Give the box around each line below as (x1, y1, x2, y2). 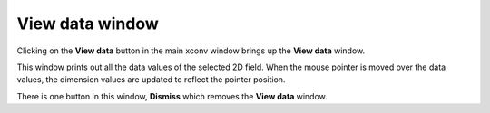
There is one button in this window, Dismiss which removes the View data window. (16, 90, 328, 101)
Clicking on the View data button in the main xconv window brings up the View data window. (16, 45, 366, 56)
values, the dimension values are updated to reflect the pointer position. (16, 74, 286, 85)
